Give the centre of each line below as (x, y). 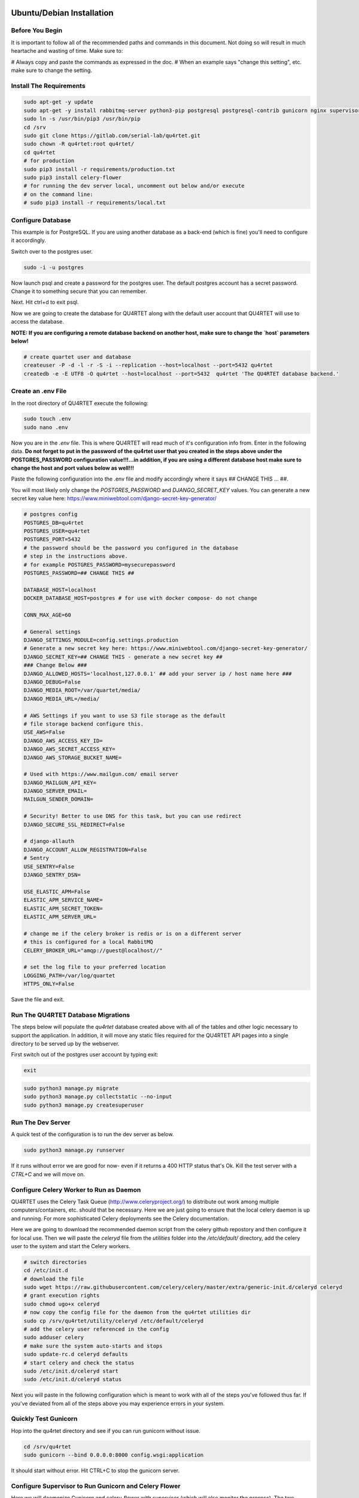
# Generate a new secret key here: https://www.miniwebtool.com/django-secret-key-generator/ (166, 648)
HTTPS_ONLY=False (49, 984)
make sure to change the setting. (52, 70)
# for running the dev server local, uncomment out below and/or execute (134, 186)
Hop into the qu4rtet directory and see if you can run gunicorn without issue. (106, 1431)
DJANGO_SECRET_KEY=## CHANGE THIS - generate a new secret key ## (123, 657)
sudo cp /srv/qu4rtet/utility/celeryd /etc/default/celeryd (114, 1321)
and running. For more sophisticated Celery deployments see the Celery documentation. (120, 1218)
